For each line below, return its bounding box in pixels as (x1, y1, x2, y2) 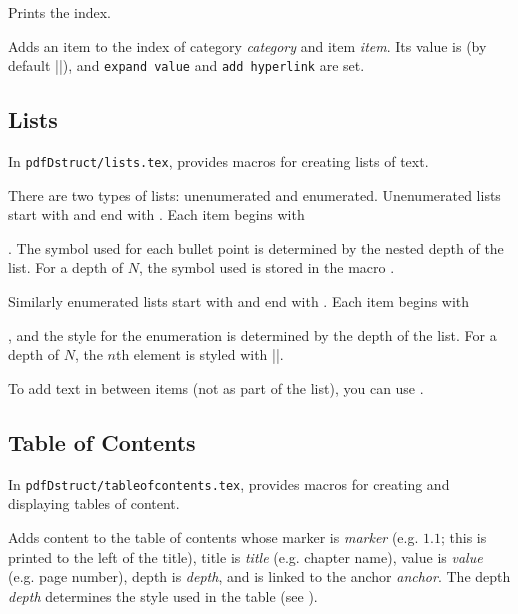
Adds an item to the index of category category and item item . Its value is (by (8, 35, 487, 56)
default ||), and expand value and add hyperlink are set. (8, 55, 365, 76)
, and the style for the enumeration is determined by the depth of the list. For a (8, 324, 497, 345)
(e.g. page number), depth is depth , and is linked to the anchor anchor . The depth (8, 566, 511, 587)
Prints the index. (8, 2, 111, 22)
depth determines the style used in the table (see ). (8, 585, 318, 606)
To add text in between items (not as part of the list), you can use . (8, 377, 424, 398)
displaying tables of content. (8, 493, 180, 514)
